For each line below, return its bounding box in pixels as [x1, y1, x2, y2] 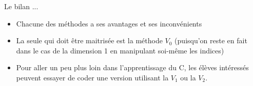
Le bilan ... [4, 1, 38, 11]
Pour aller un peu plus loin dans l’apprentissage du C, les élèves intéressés [16, 62, 249, 73]
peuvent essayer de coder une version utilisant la [16, 72, 169, 82]
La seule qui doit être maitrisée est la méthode [16, 35, 163, 46]
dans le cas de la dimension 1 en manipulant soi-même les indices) [16, 45, 224, 55]
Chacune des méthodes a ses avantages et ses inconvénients [16, 18, 202, 28]
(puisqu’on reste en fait [174, 35, 247, 46]
